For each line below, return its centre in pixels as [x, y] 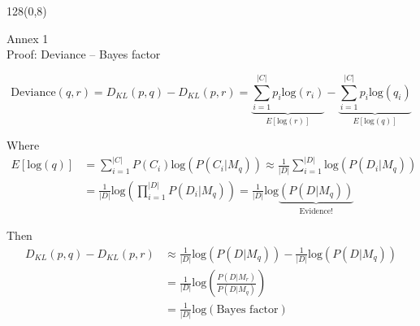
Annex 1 [28, 38]
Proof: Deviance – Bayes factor [84, 54]
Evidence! [316, 211]
